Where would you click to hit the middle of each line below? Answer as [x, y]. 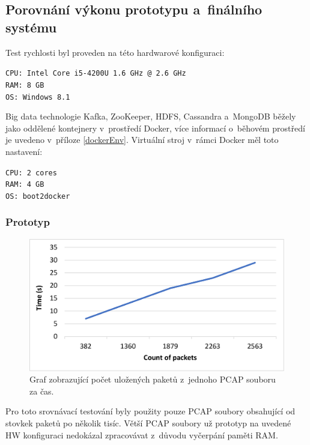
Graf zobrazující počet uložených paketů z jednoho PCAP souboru [153, 379]
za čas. [42, 391]
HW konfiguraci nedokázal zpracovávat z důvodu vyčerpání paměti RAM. [142, 434]
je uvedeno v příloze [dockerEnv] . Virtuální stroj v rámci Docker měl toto [142, 140]
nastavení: [24, 151]
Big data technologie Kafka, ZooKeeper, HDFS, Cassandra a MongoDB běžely [151, 116]
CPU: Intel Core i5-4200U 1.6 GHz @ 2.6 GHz [96, 74]
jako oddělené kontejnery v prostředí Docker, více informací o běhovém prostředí [155, 128]
